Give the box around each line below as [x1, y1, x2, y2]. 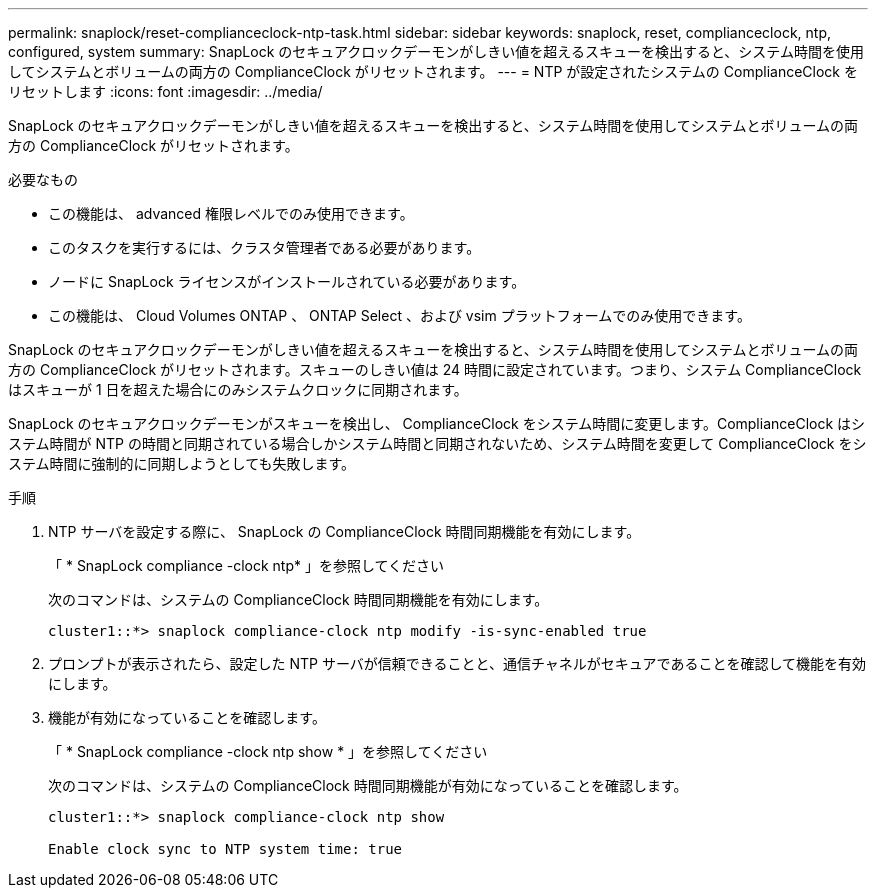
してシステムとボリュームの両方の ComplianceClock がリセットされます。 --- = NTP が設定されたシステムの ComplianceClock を [8, 63, 858, 80]
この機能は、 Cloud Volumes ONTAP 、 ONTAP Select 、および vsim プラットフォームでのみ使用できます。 [48, 307, 751, 324]
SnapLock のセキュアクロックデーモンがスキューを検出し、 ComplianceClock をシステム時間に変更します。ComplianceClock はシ [8, 415, 866, 432]
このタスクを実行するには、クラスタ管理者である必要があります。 [48, 239, 481, 256]
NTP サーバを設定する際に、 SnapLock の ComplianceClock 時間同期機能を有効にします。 [48, 523, 641, 540]
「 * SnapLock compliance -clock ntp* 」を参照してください [48, 557, 445, 574]
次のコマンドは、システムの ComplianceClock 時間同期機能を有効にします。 [48, 591, 549, 608]
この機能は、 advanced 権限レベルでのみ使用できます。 [48, 205, 414, 222]
